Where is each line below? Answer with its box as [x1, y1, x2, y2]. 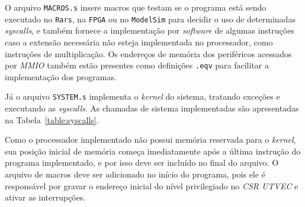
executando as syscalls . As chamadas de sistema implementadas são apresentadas [5, 102, 299, 114]
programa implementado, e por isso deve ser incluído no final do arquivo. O [5, 156, 279, 169]
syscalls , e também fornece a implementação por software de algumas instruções [5, 24, 294, 37]
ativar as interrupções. [5, 191, 86, 203]
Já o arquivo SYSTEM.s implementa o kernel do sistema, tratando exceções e [5, 90, 280, 103]
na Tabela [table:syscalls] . [5, 113, 99, 126]
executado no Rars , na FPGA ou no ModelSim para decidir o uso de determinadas [5, 12, 296, 25]
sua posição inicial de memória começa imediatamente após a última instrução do [5, 144, 301, 157]
